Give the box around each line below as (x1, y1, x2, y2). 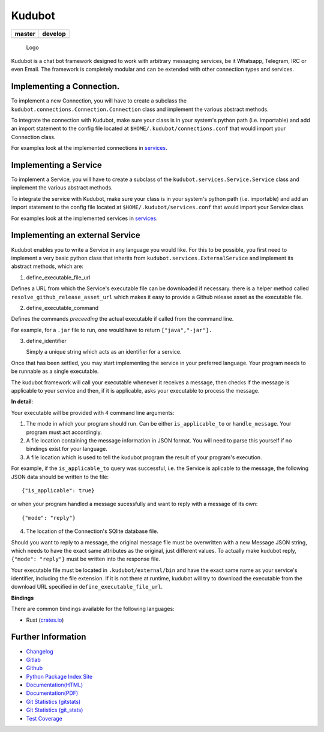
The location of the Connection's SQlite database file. (26, 528, 158, 535)
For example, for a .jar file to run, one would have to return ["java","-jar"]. (11, 326, 212, 333)
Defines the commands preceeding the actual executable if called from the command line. (11, 315, 234, 323)
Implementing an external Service (11, 230, 140, 240)
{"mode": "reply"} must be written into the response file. (11, 555, 160, 563)
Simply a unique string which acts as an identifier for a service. (26, 348, 182, 356)
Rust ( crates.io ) (26, 616, 64, 623)
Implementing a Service (11, 160, 102, 170)
